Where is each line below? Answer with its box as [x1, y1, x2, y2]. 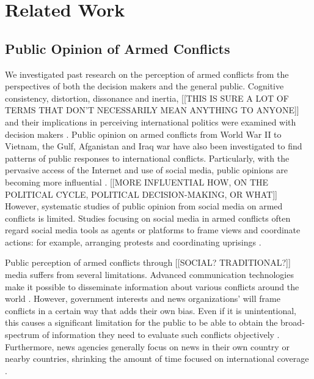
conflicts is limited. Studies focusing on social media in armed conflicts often [5, 211, 291, 224]
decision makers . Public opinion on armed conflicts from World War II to [5, 127, 282, 140]
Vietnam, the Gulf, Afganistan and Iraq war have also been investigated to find [5, 140, 302, 152]
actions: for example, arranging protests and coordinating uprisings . [5, 235, 261, 248]
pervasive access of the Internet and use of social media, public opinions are [5, 163, 288, 176]
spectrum [5, 328, 40, 341]
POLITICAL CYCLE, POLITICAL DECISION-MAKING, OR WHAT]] [5, 187, 277, 200]
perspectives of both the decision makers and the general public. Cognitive [5, 80, 284, 92]
